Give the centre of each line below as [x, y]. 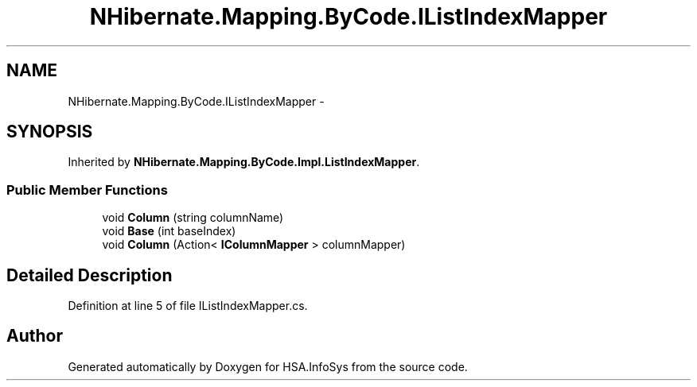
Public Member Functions [87, 190]
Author [35, 336]
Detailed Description [90, 275]
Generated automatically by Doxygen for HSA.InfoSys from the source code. [268, 366]
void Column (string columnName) [193, 218]
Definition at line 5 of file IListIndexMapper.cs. [188, 306]
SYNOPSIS [50, 132]
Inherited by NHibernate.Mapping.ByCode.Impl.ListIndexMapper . [244, 162]
